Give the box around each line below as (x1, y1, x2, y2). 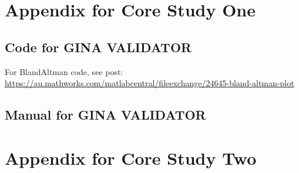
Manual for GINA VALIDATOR (5, 106, 206, 124)
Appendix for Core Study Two (5, 145, 257, 169)
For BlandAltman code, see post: (5, 65, 123, 77)
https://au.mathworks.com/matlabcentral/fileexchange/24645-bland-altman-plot (5, 77, 294, 89)
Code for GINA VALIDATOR (5, 38, 192, 56)
